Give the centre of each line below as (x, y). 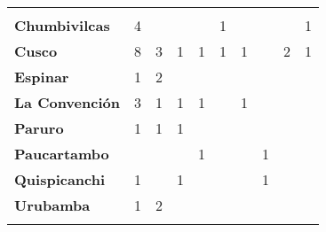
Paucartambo (62, 154)
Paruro (39, 128)
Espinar (42, 77)
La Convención (67, 102)
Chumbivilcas (62, 25)
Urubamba (52, 205)
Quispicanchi (60, 179)
